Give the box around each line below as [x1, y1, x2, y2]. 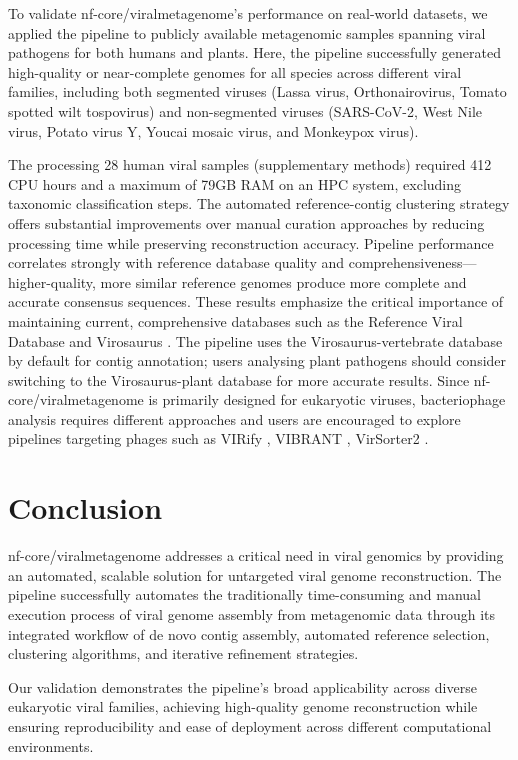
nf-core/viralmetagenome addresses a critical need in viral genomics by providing [8, 545, 504, 566]
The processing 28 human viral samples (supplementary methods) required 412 [8, 154, 492, 175]
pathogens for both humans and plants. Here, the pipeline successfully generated [8, 42, 501, 63]
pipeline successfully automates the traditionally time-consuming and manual [8, 584, 481, 605]
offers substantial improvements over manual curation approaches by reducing [8, 212, 485, 233]
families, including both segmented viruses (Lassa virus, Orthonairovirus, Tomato [8, 81, 507, 102]
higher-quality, [8, 271, 96, 292]
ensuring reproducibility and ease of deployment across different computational [8, 715, 492, 736]
